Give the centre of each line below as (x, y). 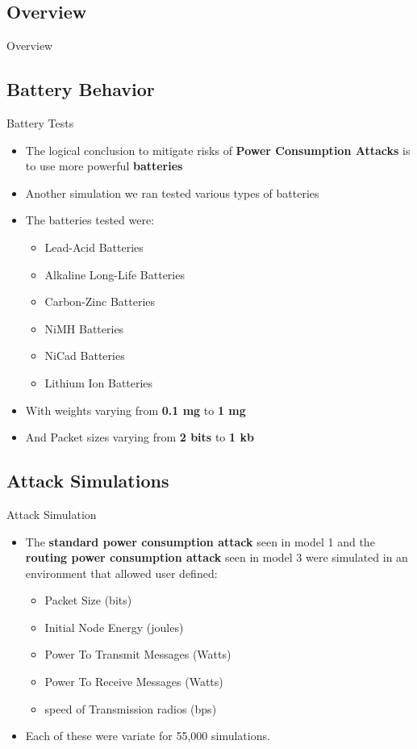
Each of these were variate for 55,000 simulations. (148, 736)
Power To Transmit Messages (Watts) (138, 654)
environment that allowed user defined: (121, 573)
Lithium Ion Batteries (99, 382)
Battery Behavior (81, 89)
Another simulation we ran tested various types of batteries (172, 192)
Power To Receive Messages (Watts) (134, 682)
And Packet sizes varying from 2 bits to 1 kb (140, 437)
